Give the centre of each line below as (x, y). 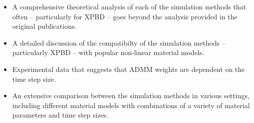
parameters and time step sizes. (60, 115)
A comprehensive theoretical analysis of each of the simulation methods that (129, 6)
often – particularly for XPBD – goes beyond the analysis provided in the (125, 16)
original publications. (44, 26)
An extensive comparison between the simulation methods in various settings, (131, 95)
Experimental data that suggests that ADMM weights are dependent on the (128, 69)
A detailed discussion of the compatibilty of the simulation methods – (119, 42)
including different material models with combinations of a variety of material (131, 105)
